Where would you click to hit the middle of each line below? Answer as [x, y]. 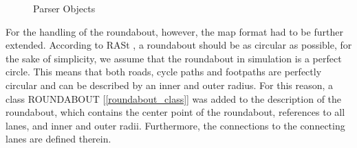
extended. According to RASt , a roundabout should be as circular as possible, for [179, 45]
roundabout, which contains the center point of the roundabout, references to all [175, 112]
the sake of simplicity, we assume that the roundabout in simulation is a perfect [174, 58]
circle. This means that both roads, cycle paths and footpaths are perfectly [164, 72]
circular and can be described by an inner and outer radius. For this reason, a [170, 85]
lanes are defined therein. [58, 139]
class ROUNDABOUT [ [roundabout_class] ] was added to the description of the [174, 98]
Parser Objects [64, 8]
